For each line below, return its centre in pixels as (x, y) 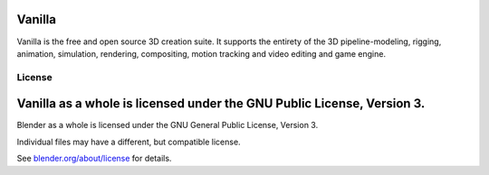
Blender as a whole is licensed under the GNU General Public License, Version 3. (168, 125)
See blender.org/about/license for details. (94, 159)
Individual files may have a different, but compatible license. (129, 142)
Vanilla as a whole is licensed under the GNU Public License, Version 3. (221, 104)
